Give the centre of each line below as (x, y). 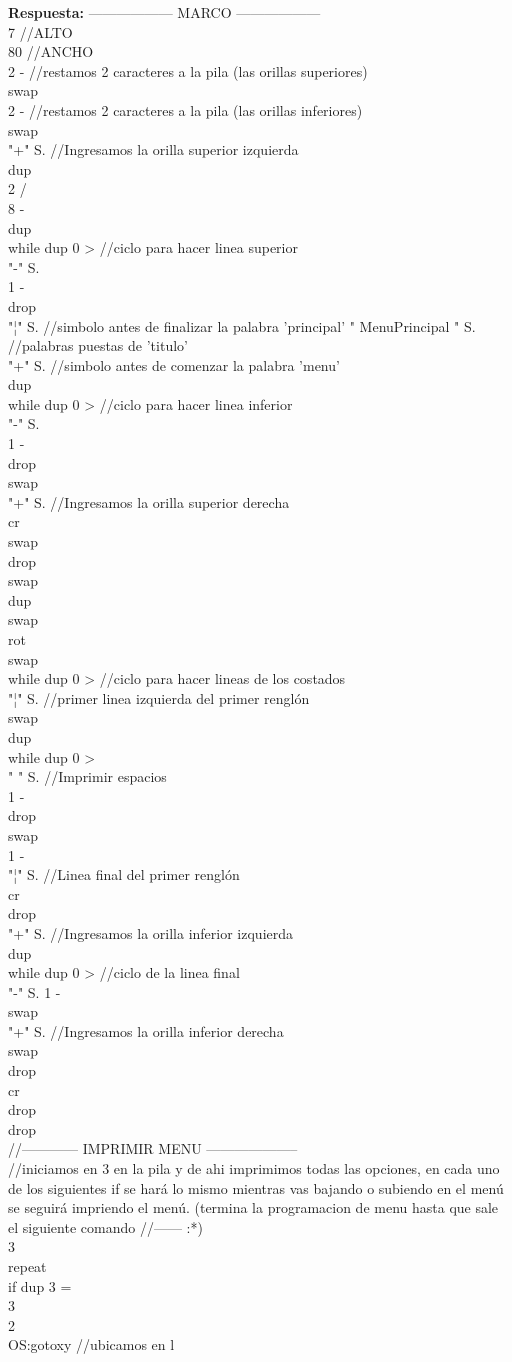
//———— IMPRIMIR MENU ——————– (153, 1148)
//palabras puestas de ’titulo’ (98, 345)
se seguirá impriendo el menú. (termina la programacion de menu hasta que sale (253, 1207)
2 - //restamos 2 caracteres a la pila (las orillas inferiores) (185, 109)
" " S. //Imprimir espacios (87, 776)
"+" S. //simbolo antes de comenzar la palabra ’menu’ (174, 364)
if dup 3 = (40, 1285)
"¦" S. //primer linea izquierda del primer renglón (159, 697)
